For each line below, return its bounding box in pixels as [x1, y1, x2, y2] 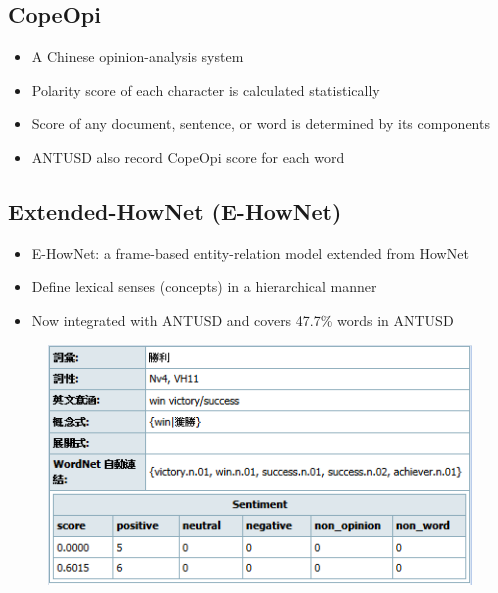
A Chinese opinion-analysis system [31, 46, 244, 67]
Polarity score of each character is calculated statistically [31, 79, 380, 100]
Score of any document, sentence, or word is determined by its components [31, 113, 490, 134]
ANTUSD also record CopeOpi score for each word [31, 146, 345, 167]
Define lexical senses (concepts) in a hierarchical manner [31, 276, 377, 297]
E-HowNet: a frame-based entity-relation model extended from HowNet [31, 242, 469, 263]
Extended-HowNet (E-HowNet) [8, 195, 342, 226]
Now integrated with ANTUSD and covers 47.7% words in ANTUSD [31, 309, 454, 330]
